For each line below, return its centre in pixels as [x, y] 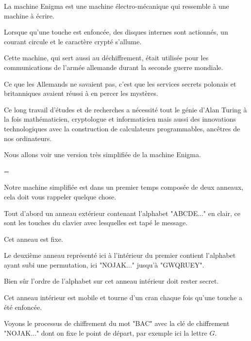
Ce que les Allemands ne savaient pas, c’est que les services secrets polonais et [120, 83]
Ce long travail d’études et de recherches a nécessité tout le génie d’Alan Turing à [125, 109]
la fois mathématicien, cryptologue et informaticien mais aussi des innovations [120, 119]
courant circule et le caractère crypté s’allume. [73, 41]
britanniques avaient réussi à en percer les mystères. [81, 93]
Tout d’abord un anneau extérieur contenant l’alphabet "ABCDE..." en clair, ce [122, 213]
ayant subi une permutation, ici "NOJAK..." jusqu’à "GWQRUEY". [104, 264]
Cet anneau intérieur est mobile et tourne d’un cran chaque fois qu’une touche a [123, 297]
